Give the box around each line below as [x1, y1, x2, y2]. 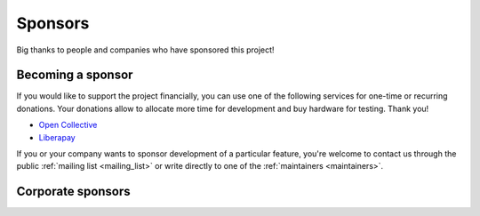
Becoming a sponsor [16, 68, 133, 83]
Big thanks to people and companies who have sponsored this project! [16, 44, 275, 55]
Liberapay [38, 132, 76, 142]
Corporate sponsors [16, 184, 131, 199]
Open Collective [38, 120, 98, 131]
